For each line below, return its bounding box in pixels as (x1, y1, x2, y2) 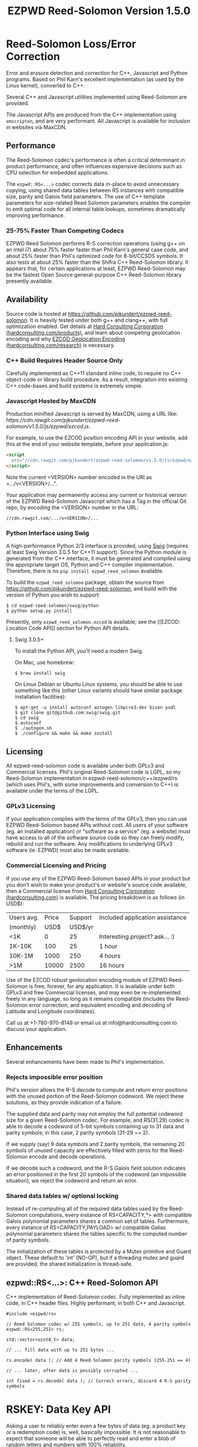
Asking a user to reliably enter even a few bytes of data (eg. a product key (6, 1422, 186, 1429)
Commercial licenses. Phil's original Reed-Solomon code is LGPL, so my (6, 768, 181, 775)
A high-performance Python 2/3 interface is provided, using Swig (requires (6, 542, 189, 549)
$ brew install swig (14, 670, 65, 676)
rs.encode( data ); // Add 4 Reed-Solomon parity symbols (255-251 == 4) (6, 1357, 192, 1363)
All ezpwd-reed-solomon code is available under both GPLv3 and (6, 762, 164, 770)
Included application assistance (99, 913, 187, 921)
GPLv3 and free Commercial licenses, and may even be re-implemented (6, 988, 181, 996)
